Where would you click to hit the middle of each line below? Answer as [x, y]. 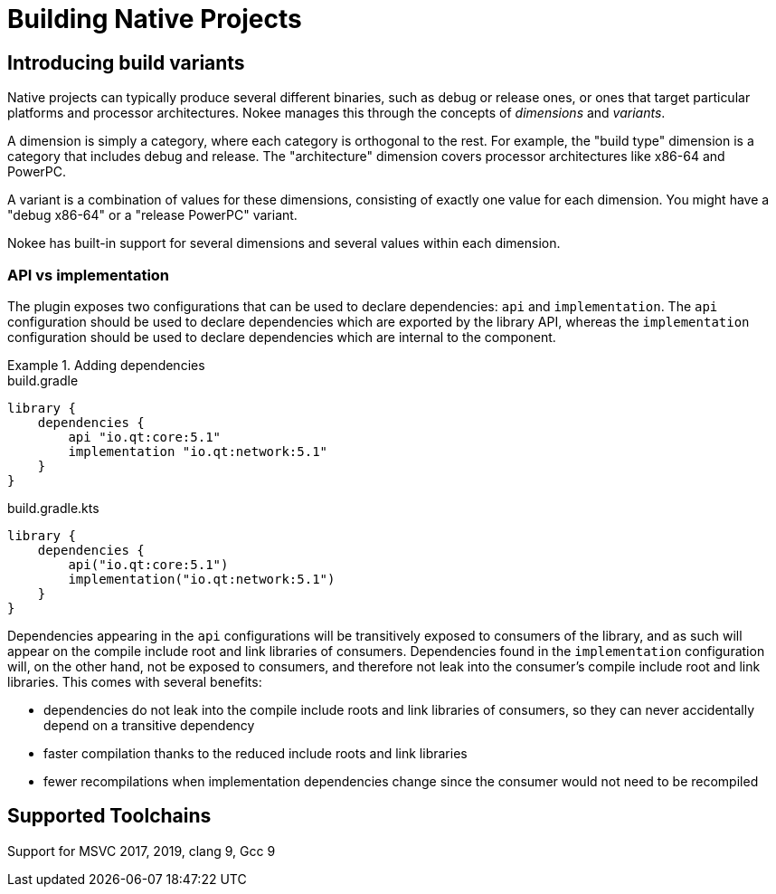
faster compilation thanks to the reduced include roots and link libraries [256, 753]
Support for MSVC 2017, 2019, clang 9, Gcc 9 [142, 851]
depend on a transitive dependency [149, 725]
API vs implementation [89, 275]
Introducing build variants [126, 62]
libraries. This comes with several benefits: [135, 681]
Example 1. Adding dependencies [106, 365]
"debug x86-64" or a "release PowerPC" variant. [152, 215]
